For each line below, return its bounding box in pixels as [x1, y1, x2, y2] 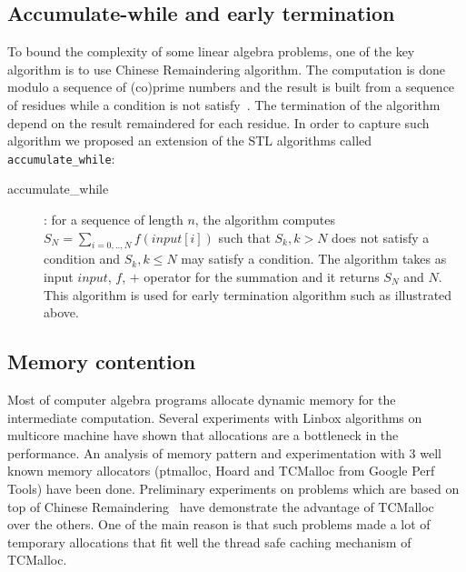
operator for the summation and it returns [144, 267, 380, 286]
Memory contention [7, 347, 196, 376]
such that [218, 227, 271, 246]
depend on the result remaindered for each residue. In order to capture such [7, 113, 430, 132]
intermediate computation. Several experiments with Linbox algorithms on [7, 407, 422, 426]
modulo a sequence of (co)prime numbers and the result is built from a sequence [7, 77, 455, 96]
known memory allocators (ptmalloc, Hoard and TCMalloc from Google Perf [7, 461, 435, 480]
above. [44, 303, 79, 322]
